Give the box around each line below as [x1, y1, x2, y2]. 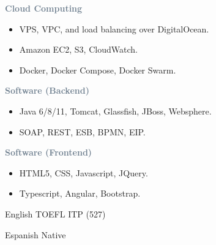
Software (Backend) [5, 84, 89, 97]
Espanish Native [5, 228, 66, 241]
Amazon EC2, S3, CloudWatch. [19, 43, 138, 56]
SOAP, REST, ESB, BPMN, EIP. [19, 125, 146, 138]
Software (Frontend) [5, 146, 92, 159]
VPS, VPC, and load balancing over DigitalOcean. [19, 22, 209, 35]
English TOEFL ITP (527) [5, 207, 106, 220]
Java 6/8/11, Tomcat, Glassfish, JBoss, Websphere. [19, 104, 212, 117]
